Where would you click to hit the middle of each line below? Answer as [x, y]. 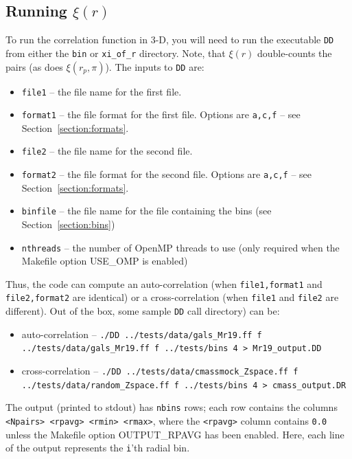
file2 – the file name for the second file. [107, 151]
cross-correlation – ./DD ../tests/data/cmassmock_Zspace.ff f [160, 371]
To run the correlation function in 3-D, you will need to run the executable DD [170, 40]
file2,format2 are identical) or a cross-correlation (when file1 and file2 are [172, 297]
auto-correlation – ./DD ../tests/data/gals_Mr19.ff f [142, 334]
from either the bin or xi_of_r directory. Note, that [116, 53]
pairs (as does [34, 66]
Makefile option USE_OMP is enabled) [105, 261]
